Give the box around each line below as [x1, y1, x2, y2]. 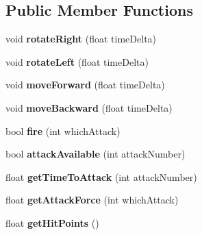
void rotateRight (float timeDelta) [5, 32, 157, 46]
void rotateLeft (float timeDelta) [5, 54, 149, 69]
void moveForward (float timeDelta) [5, 77, 165, 92]
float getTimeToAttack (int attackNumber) [5, 169, 197, 184]
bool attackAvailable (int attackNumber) [5, 147, 186, 161]
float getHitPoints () [5, 215, 99, 230]
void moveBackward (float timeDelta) [5, 100, 173, 114]
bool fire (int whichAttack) [5, 123, 121, 138]
